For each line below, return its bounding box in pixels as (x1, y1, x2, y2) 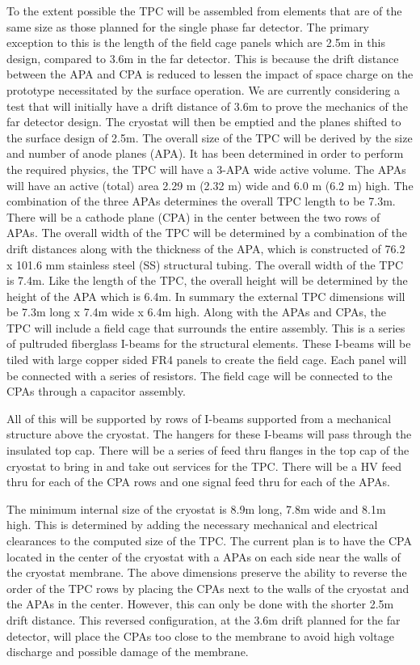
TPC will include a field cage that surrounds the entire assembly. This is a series (6, 319, 405, 336)
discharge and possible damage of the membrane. (6, 643, 249, 660)
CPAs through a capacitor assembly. (6, 383, 186, 400)
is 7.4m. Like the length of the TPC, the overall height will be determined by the (6, 272, 408, 289)
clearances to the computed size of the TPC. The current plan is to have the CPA (6, 532, 412, 549)
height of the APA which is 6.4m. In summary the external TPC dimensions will (6, 287, 405, 304)
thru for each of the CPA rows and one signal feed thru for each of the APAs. (6, 473, 390, 490)
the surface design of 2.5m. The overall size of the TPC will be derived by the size (6, 129, 413, 146)
